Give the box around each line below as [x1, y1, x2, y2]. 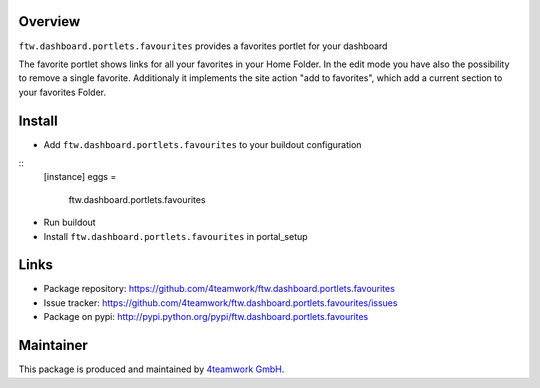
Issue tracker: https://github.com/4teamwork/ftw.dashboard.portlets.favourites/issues [43, 296, 398, 309]
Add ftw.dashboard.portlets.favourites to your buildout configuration [43, 138, 362, 150]
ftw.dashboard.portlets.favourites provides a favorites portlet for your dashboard [18, 40, 388, 52]
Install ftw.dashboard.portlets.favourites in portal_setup [43, 230, 309, 242]
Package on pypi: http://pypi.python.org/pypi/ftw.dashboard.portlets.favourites [43, 311, 369, 323]
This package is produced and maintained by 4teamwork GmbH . [18, 363, 285, 375]
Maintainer [18, 337, 89, 354]
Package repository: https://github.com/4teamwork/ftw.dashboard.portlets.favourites [43, 283, 395, 295]
